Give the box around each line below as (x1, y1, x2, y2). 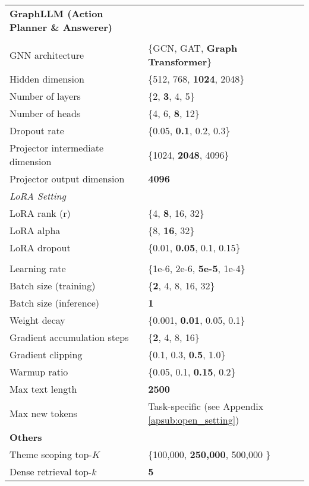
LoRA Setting (10, 189, 66, 203)
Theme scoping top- (10, 447, 92, 461)
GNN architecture (10, 48, 84, 62)
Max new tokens (10, 406, 77, 420)
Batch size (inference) (10, 296, 99, 310)
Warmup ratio (10, 365, 68, 378)
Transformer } (148, 55, 212, 68)
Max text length (10, 382, 77, 396)
